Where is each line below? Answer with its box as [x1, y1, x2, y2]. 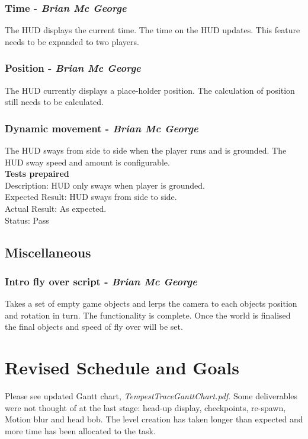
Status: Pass [5, 214, 49, 226]
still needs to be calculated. [5, 96, 104, 108]
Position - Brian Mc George [5, 61, 141, 75]
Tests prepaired [5, 167, 69, 180]
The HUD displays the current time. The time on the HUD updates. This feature [5, 24, 300, 36]
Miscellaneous [5, 243, 91, 261]
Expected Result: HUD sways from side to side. [5, 190, 177, 203]
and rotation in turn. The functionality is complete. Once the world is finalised [5, 308, 291, 321]
